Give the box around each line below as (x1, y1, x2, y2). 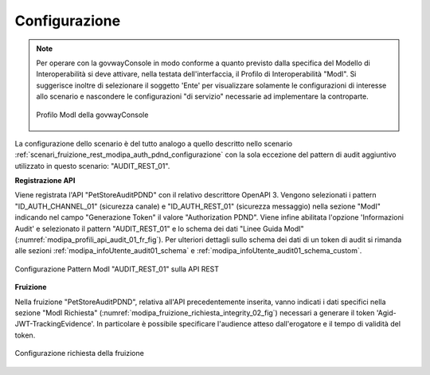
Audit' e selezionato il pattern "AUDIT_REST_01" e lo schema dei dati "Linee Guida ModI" (14, 224, 304, 233)
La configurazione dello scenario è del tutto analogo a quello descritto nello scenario (14, 139, 293, 148)
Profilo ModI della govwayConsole (36, 110, 149, 119)
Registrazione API (14, 176, 76, 186)
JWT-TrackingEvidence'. (14, 319, 96, 329)
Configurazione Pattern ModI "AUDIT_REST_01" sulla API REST (14, 264, 219, 274)
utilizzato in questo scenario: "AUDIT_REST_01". (14, 161, 170, 170)
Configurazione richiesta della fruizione (14, 349, 145, 358)
